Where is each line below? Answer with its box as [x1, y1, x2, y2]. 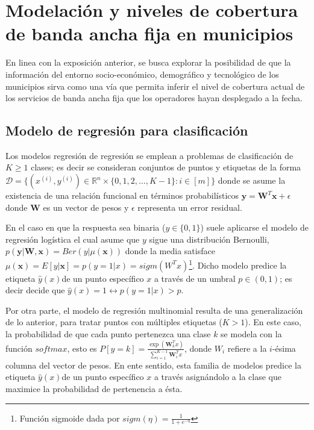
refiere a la [227, 341, 267, 354]
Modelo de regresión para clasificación [5, 121, 248, 140]
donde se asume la [218, 174, 286, 187]
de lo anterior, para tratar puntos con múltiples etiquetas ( [5, 316, 222, 328]
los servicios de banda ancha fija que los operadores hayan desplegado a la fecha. [5, 92, 303, 104]
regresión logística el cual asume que [5, 232, 140, 245]
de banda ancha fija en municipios [5, 21, 294, 46]
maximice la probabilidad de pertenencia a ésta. [5, 382, 183, 394]
